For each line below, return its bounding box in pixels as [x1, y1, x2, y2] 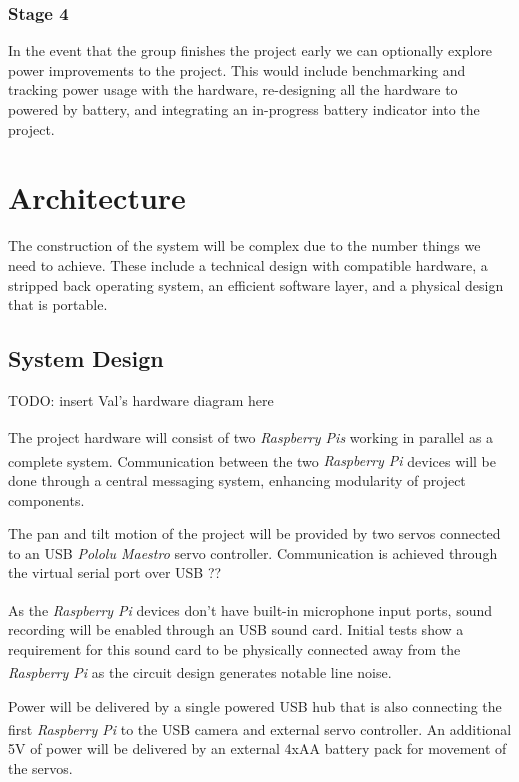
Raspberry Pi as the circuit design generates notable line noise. [8, 662, 392, 683]
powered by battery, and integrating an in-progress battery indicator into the [8, 99, 480, 119]
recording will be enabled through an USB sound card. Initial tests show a [8, 619, 464, 640]
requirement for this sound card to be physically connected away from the [8, 638, 461, 659]
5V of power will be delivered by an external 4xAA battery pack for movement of [8, 738, 507, 759]
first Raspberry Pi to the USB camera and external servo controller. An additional [8, 718, 512, 739]
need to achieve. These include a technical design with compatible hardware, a [8, 254, 488, 275]
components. [8, 489, 85, 510]
